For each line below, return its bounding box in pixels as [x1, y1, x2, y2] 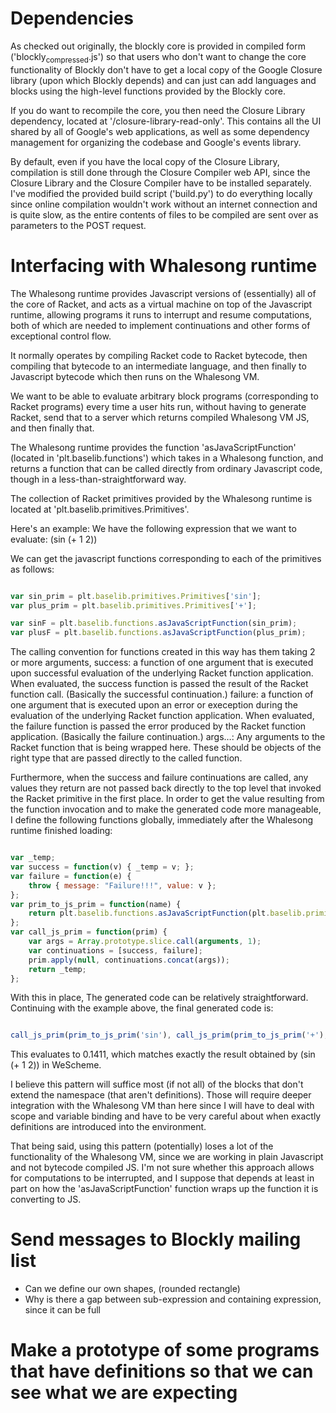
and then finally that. [10, 422, 95, 434]
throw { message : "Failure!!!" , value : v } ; [28, 880, 217, 891]
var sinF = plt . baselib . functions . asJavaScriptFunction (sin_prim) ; [10, 618, 298, 629]
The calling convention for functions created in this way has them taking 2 [10, 646, 316, 658]
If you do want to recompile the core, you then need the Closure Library [10, 104, 306, 116]
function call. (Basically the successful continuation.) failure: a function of [10, 688, 314, 701]
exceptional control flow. [10, 330, 112, 342]
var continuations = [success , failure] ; [28, 945, 203, 956]
